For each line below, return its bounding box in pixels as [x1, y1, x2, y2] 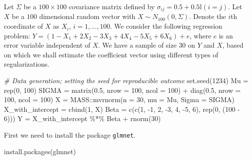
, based [222, 40, 244, 50]
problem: [4, 30, 30, 40]
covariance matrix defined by [69, 1, 155, 11]
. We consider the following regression [110, 21, 222, 31]
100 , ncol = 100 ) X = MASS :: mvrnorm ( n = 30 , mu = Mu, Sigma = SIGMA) [4, 94, 235, 105]
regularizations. [4, 59, 50, 69]
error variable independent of [4, 40, 90, 50]
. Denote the [189, 11, 226, 21]
